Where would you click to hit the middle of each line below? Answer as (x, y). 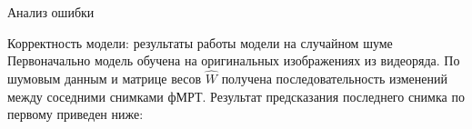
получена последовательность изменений (335, 78)
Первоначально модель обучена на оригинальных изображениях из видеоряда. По (234, 60)
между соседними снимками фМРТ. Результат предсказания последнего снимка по (236, 96)
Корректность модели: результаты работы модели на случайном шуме (200, 42)
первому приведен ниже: (75, 114)
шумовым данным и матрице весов (105, 78)
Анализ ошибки (51, 12)
